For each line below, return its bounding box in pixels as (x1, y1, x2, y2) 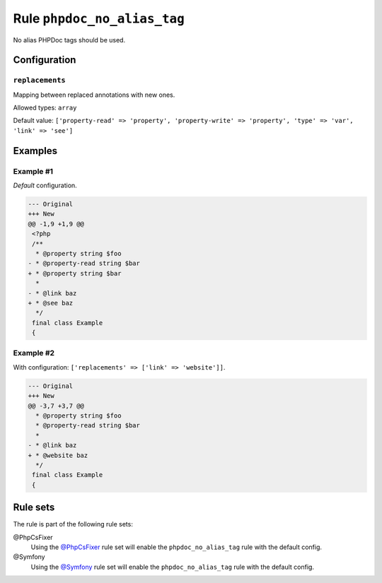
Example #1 (13, 166, 53, 176)
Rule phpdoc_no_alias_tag (13, 11, 185, 26)
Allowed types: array (13, 103, 77, 112)
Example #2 (13, 348, 55, 358)
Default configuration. (13, 181, 77, 190)
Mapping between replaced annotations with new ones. (13, 90, 175, 99)
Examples (13, 145, 58, 157)
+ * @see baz (28, 299, 74, 307)
